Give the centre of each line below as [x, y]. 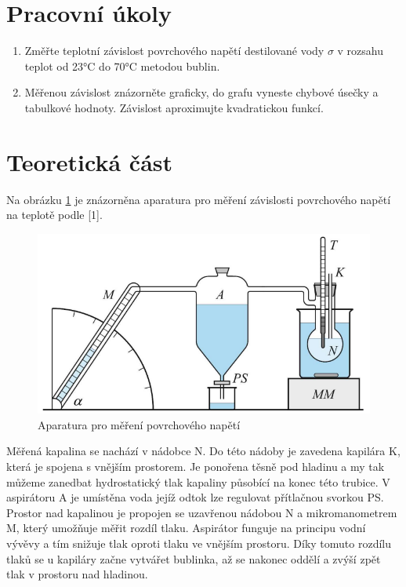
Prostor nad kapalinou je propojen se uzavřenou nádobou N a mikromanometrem [202, 512]
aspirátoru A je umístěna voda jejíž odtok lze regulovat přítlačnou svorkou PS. [195, 497]
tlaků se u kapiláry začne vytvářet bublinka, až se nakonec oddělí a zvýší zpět [194, 558]
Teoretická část [90, 161]
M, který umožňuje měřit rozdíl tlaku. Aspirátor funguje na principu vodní [186, 528]
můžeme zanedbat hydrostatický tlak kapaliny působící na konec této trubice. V [198, 481]
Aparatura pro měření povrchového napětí [139, 424]
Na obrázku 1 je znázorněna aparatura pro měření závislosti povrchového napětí [199, 199]
